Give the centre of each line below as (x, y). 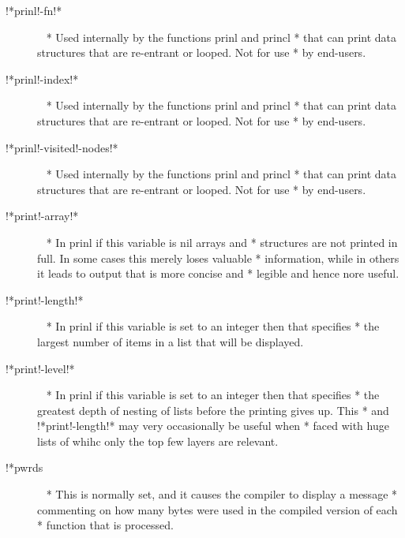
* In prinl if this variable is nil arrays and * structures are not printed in (222, 242)
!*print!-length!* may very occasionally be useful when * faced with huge (213, 426)
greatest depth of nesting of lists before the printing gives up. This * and (213, 410)
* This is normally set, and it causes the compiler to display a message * (222, 494)
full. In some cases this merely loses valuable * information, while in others (218, 258)
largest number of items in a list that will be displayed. (171, 341)
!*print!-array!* (42, 216)
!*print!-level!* (40, 368)
